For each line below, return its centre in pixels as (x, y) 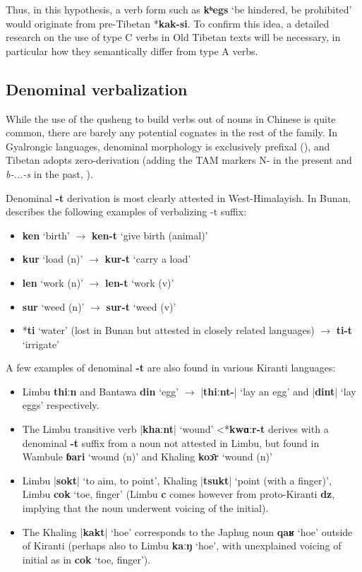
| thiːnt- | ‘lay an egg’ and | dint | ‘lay (278, 391)
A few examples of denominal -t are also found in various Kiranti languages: (171, 368)
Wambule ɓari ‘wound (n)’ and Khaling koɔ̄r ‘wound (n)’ (147, 457)
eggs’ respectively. (61, 405)
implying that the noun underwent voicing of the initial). (145, 508)
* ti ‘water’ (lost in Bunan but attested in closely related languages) (168, 330)
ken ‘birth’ (46, 235)
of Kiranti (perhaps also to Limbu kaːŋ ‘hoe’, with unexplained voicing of (182, 546)
